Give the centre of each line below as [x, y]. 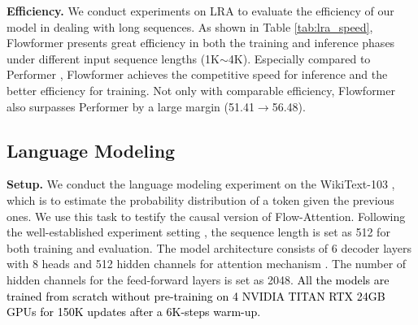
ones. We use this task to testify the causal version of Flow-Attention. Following [206, 216]
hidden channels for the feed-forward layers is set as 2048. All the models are [198, 279]
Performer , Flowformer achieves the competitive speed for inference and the [197, 74]
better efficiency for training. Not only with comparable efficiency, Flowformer [201, 90]
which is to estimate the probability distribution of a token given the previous [200, 199]
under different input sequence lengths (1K [113, 58]
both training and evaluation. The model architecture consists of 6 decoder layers [209, 247]
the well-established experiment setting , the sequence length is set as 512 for [198, 232]
